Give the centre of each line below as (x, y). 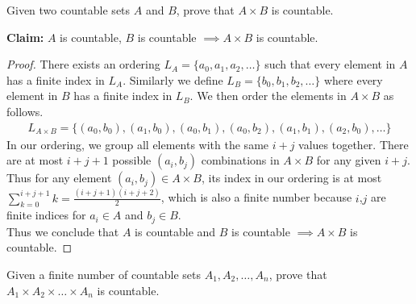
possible (132, 160)
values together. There (354, 144)
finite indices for (46, 215)
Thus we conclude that (63, 231)
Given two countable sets (69, 10)
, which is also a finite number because (256, 197)
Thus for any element (59, 178)
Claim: (25, 37)
